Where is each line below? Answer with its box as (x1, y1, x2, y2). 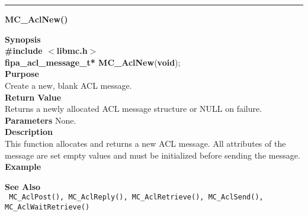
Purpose (5, 67, 39, 80)
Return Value (5, 91, 62, 103)
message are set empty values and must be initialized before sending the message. (5, 149, 300, 161)
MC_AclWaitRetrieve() (5, 202, 90, 211)
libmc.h (56, 44, 88, 57)
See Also (5, 180, 41, 192)
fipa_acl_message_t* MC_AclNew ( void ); (5, 56, 181, 68)
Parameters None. (5, 114, 76, 126)
